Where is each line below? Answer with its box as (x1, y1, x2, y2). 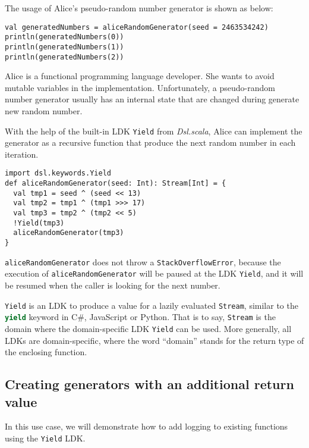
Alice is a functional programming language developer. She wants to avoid (5, 70, 275, 82)
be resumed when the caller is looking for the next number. (5, 279, 220, 291)
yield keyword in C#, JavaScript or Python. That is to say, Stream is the (5, 311, 276, 323)
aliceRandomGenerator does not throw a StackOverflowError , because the (5, 255, 281, 268)
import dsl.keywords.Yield (5, 169, 111, 178)
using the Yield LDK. (5, 431, 86, 444)
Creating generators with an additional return (5, 375, 294, 393)
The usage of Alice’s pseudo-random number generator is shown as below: (5, 2, 273, 14)
